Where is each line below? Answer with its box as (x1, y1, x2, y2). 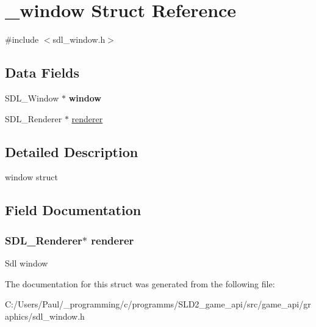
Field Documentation (5, 200, 142, 219)
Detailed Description (5, 142, 138, 161)
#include (5, 33, 39, 46)
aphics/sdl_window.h (5, 309, 85, 322)
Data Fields (5, 63, 80, 82)
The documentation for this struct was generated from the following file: (5, 277, 275, 290)
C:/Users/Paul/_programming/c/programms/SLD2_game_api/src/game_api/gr (5, 298, 311, 310)
